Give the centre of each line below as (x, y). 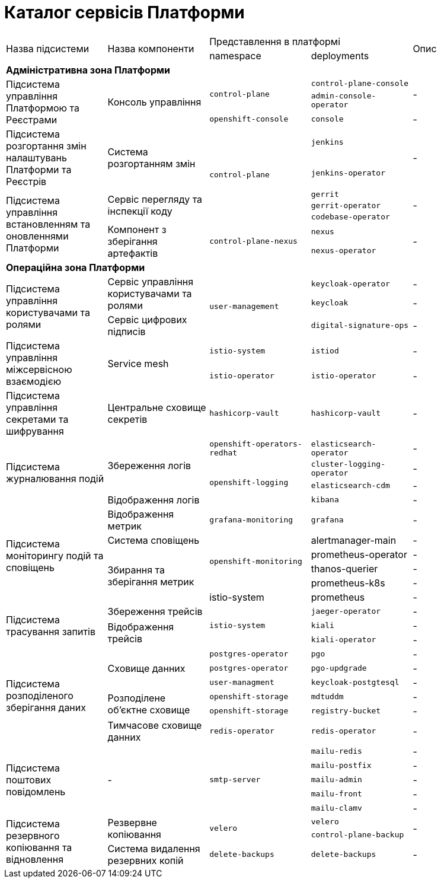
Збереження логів (149, 465)
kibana (325, 500)
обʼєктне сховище (149, 710)
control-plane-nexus (253, 241)
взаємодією (34, 381)
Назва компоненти (151, 48)
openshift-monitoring (256, 562)
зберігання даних (46, 707)
